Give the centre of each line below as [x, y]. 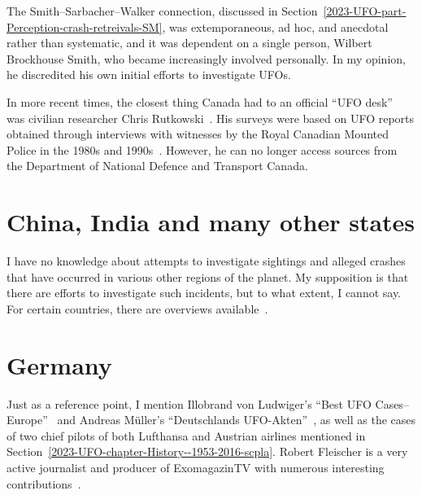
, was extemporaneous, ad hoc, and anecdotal [275, 26]
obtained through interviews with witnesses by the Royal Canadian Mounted [198, 134]
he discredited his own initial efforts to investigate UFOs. [149, 74]
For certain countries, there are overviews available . [137, 308]
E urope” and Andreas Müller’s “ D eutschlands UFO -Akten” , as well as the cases [211, 420]
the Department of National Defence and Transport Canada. [157, 166]
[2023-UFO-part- [365, 11]
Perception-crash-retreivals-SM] [85, 26]
